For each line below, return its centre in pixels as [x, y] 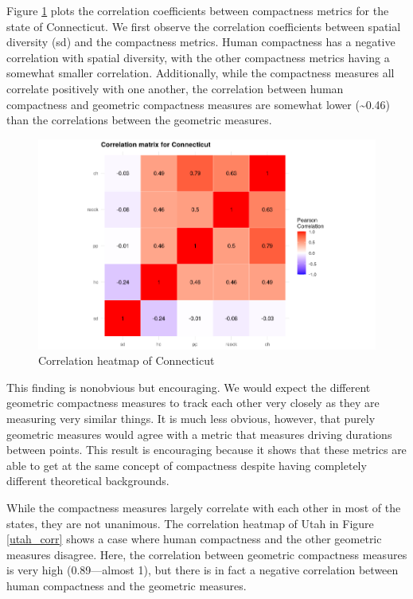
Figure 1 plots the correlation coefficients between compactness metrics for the [198, 10]
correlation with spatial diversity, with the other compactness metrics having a [198, 57]
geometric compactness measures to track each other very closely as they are [193, 403]
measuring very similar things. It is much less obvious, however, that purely [191, 418]
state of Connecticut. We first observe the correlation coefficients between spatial [204, 26]
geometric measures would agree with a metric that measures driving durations [199, 434]
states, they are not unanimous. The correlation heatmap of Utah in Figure [190, 523]
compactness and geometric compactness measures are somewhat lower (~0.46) [199, 104]
